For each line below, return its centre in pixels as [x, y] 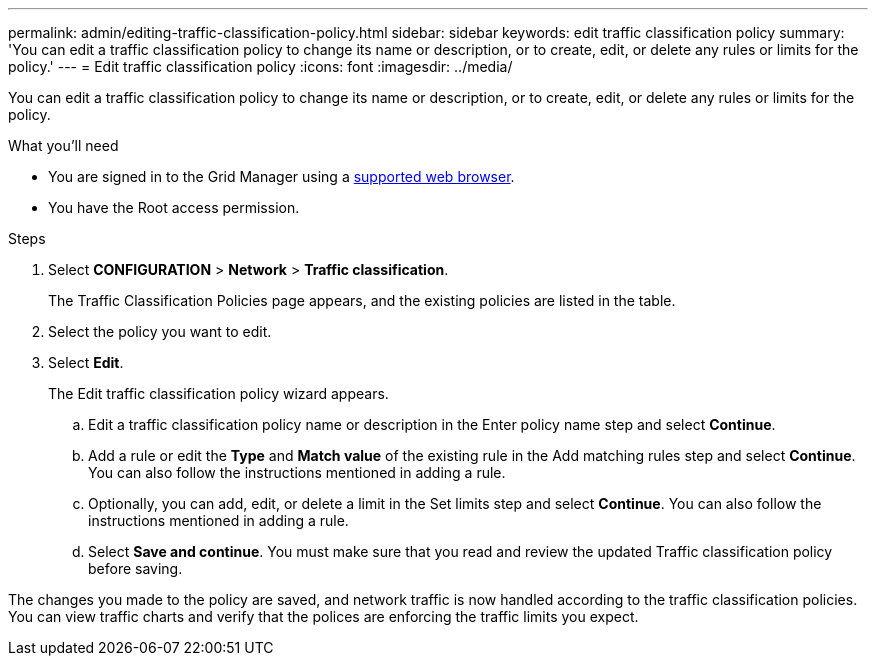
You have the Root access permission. [174, 207]
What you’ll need [63, 145]
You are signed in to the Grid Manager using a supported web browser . [281, 176]
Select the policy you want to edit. [160, 331]
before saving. [135, 568]
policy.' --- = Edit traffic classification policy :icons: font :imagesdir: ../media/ [260, 66]
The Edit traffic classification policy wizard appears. [218, 393]
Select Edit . [86, 362]
